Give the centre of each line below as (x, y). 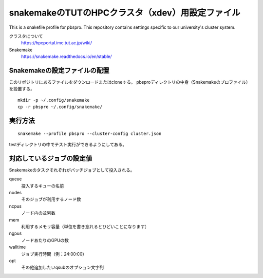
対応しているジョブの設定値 (51, 158)
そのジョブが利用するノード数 (51, 199)
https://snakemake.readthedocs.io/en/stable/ (66, 56)
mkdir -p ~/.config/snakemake (54, 100)
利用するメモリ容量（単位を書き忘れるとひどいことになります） (85, 227)
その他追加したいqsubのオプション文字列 (63, 267)
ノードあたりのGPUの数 (45, 240)
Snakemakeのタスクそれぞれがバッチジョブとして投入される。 (72, 170)
